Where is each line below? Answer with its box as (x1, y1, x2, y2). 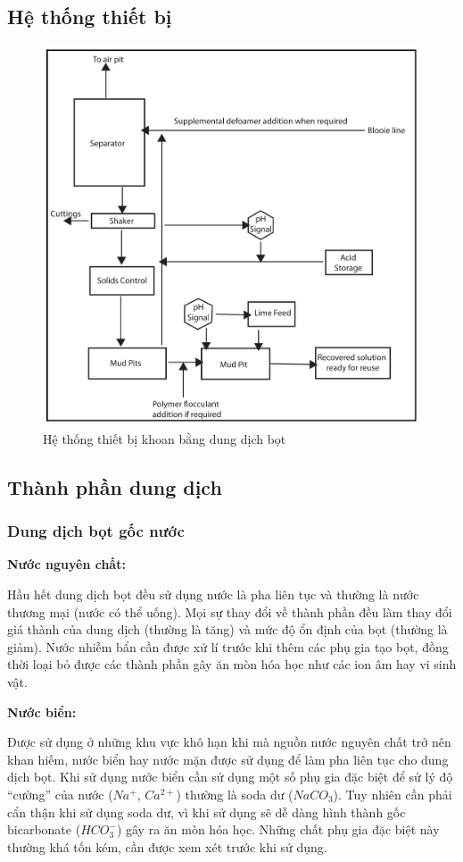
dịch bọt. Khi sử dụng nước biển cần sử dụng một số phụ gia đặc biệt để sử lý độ (7, 767, 453, 786)
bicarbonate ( (7, 820, 81, 839)
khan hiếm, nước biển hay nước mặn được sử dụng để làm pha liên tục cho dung (7, 749, 449, 768)
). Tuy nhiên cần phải (333, 785, 452, 803)
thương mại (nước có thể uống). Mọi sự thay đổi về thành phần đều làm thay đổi (7, 602, 452, 621)
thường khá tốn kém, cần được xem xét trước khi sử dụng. (7, 837, 327, 856)
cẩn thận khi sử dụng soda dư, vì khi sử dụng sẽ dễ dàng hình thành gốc (7, 802, 406, 821)
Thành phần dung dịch (7, 473, 222, 500)
